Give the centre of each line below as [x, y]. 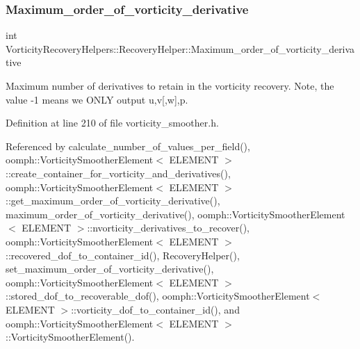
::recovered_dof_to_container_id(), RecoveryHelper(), [123, 255]
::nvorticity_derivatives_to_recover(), [169, 228]
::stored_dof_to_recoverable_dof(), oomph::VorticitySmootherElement [158, 296]
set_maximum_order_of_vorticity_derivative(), [110, 269]
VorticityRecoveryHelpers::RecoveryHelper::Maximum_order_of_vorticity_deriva [180, 48]
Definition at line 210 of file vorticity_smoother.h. [112, 123]
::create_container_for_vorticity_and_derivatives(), [118, 173]
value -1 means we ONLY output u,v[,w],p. [97, 99]
